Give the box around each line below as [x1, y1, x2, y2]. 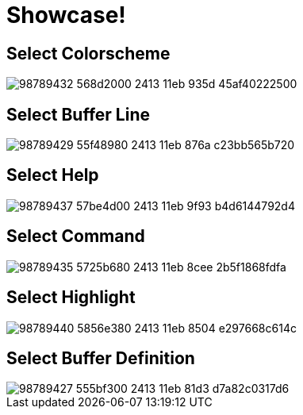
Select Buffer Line [6, 104, 151, 125]
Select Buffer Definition [6, 348, 195, 368]
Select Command [6, 226, 145, 247]
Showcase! [6, 2, 126, 29]
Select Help [6, 165, 99, 186]
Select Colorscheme [6, 43, 171, 63]
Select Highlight [6, 287, 136, 308]
